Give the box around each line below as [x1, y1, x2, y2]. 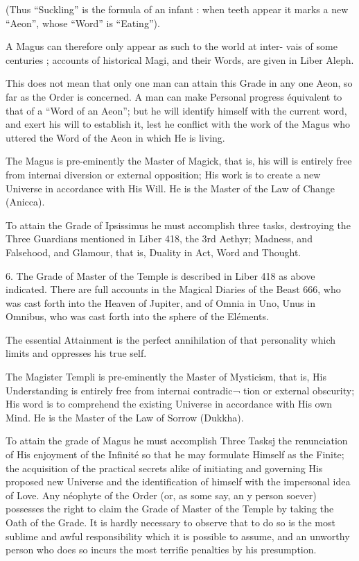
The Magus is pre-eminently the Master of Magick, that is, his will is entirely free [6, 153, 352, 168]
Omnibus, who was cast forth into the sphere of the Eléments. [6, 309, 269, 324]
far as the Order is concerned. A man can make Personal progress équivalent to [6, 89, 342, 103]
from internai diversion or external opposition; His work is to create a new [6, 167, 321, 181]
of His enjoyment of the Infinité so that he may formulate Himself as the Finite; [6, 447, 344, 462]
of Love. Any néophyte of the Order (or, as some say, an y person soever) [6, 487, 317, 502]
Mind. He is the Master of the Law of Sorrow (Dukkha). [6, 410, 244, 424]
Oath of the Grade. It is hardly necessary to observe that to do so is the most [6, 515, 335, 529]
